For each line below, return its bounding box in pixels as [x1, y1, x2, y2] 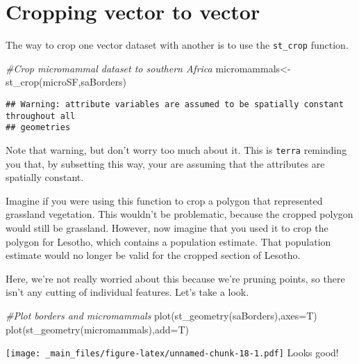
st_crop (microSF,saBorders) [6, 74, 126, 89]
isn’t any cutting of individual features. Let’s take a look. [6, 285, 249, 299]
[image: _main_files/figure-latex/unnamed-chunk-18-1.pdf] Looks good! [6, 345, 339, 360]
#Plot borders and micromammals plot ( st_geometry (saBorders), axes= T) [6, 308, 317, 322]
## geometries [6, 122, 71, 133]
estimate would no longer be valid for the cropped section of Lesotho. [6, 248, 301, 262]
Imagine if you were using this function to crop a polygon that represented [6, 193, 323, 207]
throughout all [6, 111, 76, 121]
